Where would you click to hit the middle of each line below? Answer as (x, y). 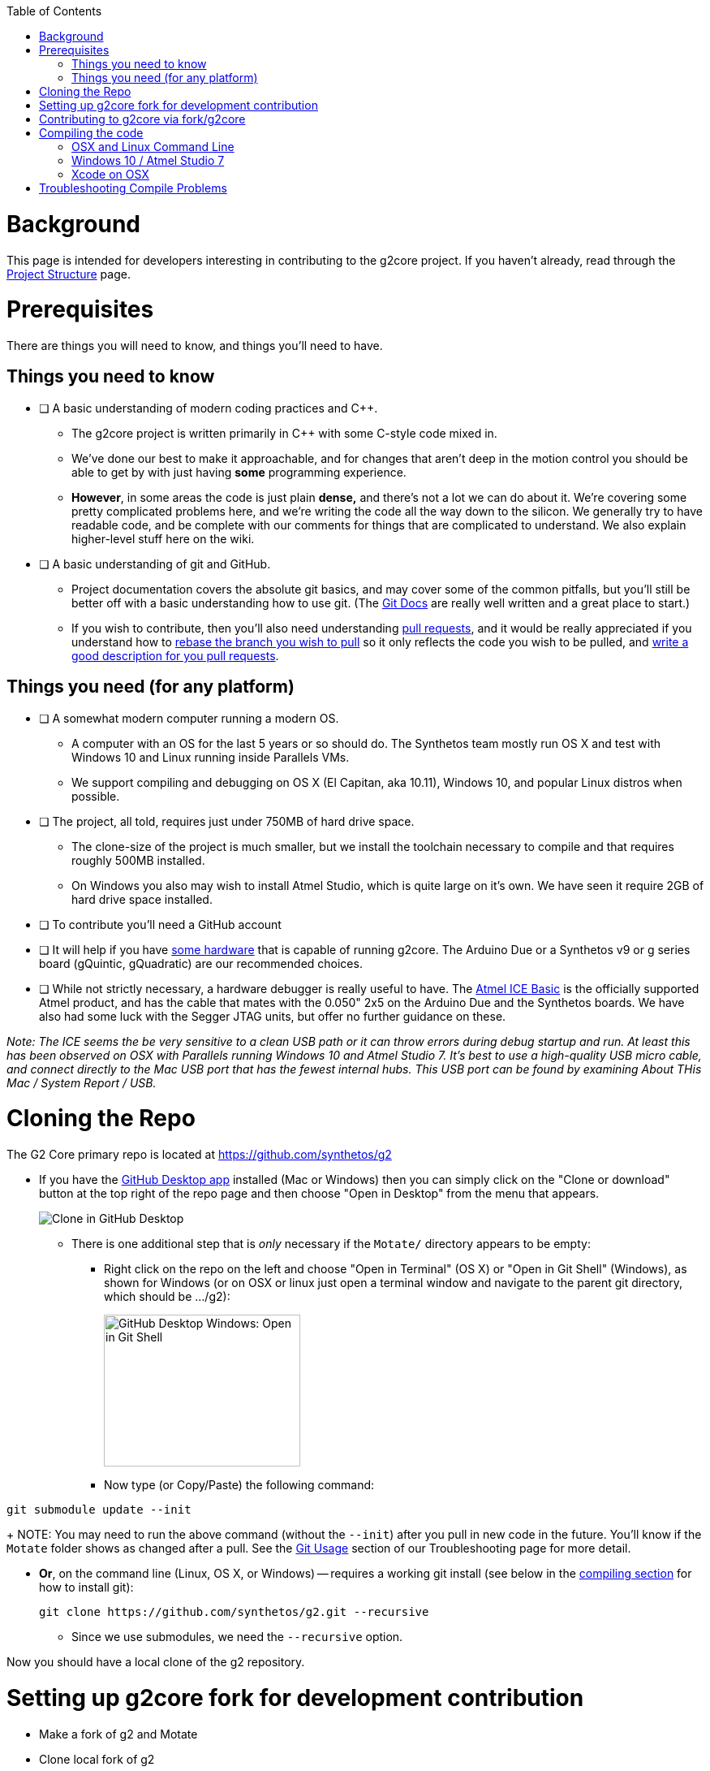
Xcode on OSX (110, 174)
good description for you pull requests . (175, 655)
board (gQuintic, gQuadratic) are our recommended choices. (201, 963)
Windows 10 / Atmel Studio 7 (148, 160)
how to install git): (86, 1587)
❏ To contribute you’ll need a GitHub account (160, 924)
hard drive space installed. (142, 899)
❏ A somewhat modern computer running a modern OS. (189, 718)
